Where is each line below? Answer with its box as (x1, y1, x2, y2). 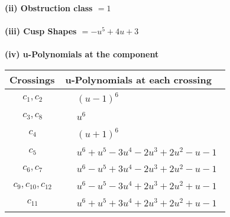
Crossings (9, 72, 55, 86)
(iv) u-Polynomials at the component (5, 48, 159, 60)
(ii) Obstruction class (5, 2, 93, 14)
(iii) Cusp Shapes (5, 25, 77, 37)
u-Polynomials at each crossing (65, 72, 212, 86)
